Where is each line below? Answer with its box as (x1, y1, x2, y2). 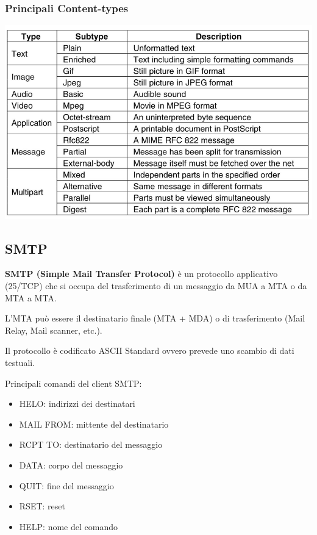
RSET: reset (19, 500, 65, 512)
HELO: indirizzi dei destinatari (19, 397, 135, 410)
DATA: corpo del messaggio (19, 458, 123, 471)
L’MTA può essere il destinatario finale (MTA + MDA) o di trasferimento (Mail (5, 312, 305, 325)
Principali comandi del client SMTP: (5, 376, 142, 389)
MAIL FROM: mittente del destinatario (19, 417, 169, 430)
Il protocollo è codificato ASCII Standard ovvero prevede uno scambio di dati (5, 344, 294, 357)
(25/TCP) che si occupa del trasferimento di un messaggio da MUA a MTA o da (5, 279, 307, 292)
